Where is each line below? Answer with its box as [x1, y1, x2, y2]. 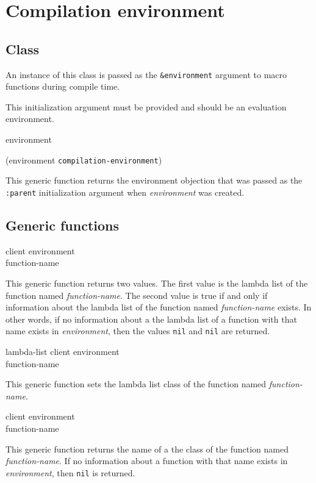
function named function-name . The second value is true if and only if [5, 288, 268, 301]
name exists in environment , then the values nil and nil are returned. [5, 324, 270, 337]
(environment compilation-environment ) [5, 153, 162, 166]
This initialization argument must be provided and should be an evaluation [5, 100, 287, 113]
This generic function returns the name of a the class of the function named [5, 442, 289, 455]
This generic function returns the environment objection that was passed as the [5, 174, 303, 187]
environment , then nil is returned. [5, 466, 135, 479]
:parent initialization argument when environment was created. [5, 185, 245, 198]
